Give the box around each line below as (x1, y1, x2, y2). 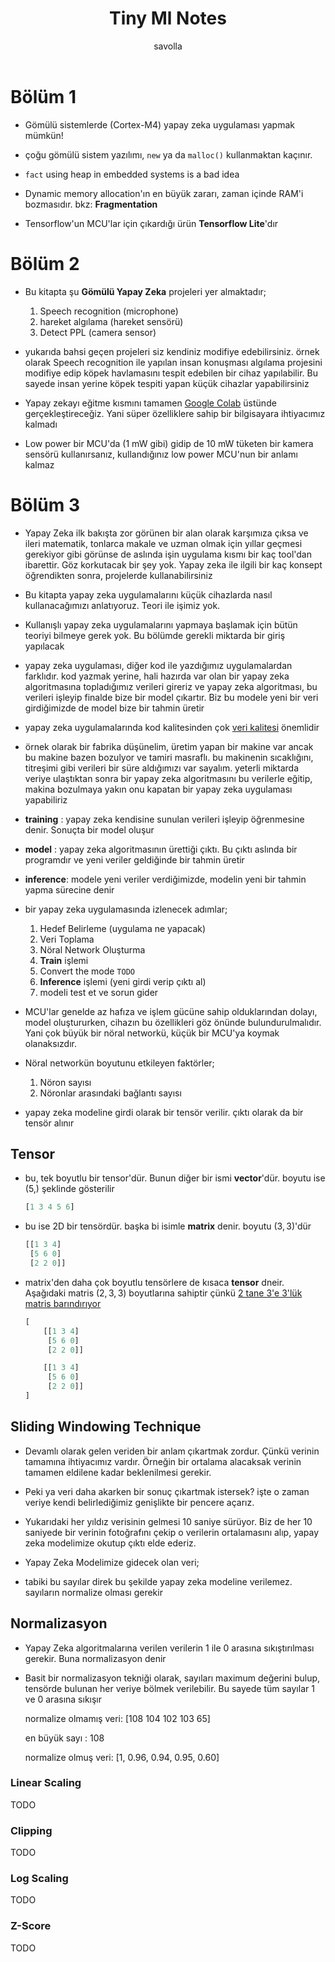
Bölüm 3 (10, 493, 80, 516)
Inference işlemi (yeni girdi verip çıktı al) (39, 975, 207, 987)
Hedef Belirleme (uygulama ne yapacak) (39, 922, 207, 934)
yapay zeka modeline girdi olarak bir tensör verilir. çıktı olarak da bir (24, 1106, 304, 1118)
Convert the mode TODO (39, 965, 135, 977)
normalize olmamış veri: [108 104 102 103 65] (24, 1712, 211, 1724)
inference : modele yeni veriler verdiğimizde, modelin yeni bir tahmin (24, 873, 307, 885)
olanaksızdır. (24, 1037, 77, 1049)
